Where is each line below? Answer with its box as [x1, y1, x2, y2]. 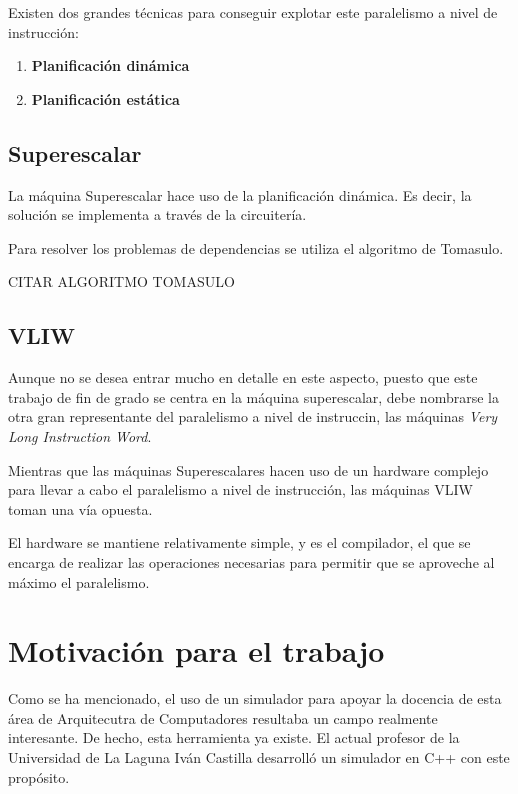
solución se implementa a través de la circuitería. [8, 204, 307, 225]
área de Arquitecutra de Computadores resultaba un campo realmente [8, 707, 438, 728]
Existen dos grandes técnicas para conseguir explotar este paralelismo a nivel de [8, 2, 498, 22]
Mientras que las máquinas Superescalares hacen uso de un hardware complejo [8, 459, 489, 480]
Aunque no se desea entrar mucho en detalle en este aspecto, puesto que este [8, 367, 478, 388]
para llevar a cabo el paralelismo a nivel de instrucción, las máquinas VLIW [8, 479, 473, 500]
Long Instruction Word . [8, 425, 152, 446]
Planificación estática [31, 88, 180, 109]
